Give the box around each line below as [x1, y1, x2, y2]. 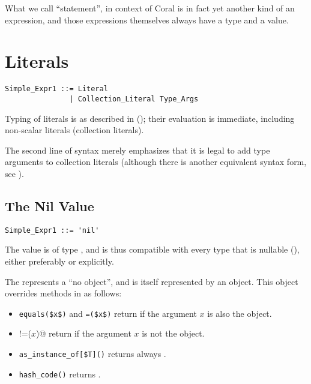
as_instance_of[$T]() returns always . [19, 347, 166, 360]
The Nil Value [5, 196, 94, 215]
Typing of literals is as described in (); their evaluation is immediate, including [5, 112, 295, 124]
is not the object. [142, 327, 205, 340]
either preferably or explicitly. [5, 255, 114, 268]
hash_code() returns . [19, 367, 101, 380]
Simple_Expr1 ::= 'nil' [5, 226, 100, 235]
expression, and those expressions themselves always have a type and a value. [5, 13, 289, 26]
